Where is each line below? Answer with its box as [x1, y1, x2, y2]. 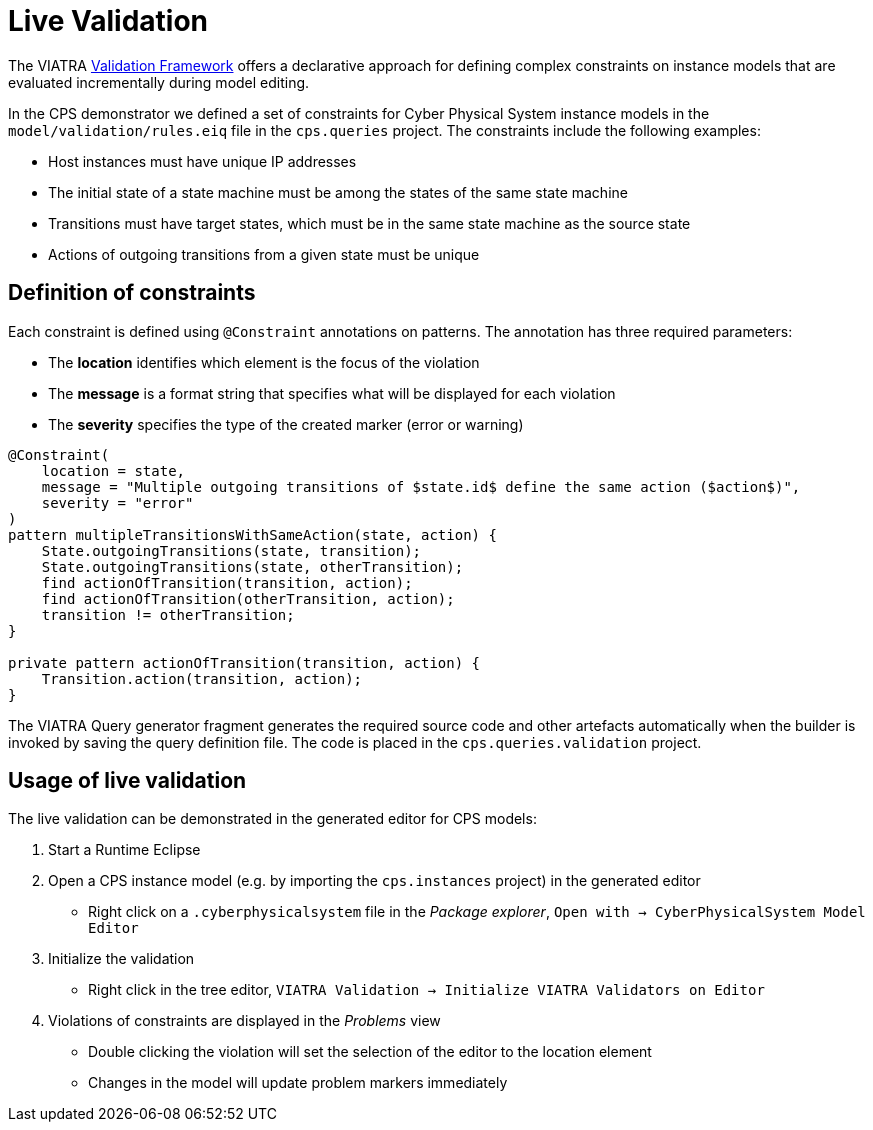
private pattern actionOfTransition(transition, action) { [8, 654, 481, 671]
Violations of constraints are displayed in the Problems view [48, 1012, 441, 1030]
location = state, [41, 462, 186, 479]
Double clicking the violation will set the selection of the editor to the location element [88, 1043, 652, 1061]
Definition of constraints [8, 280, 256, 306]
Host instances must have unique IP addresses [48, 152, 357, 170]
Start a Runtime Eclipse [48, 841, 201, 859]
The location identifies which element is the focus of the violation [48, 353, 480, 371]
